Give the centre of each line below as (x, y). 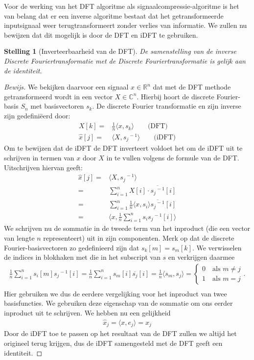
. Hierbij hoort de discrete (175, 96)
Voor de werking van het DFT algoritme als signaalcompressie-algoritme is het (122, 6)
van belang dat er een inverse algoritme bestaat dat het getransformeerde (114, 15)
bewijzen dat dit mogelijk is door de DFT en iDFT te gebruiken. (101, 34)
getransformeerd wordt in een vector (58, 96)
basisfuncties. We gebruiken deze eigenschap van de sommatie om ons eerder (118, 303)
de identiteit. (23, 70)
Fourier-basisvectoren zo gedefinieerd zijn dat (72, 247)
